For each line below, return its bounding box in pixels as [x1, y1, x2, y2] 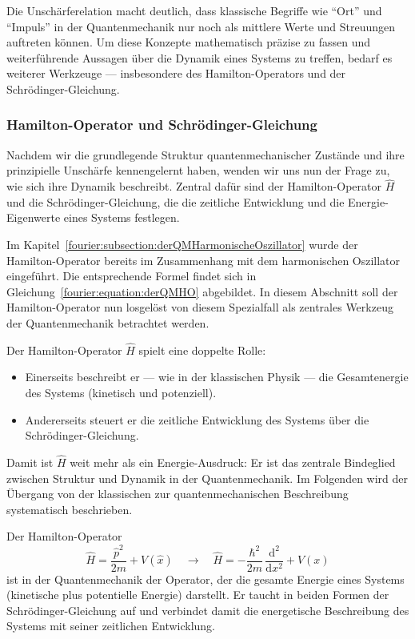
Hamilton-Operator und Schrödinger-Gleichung [6, 115, 317, 135]
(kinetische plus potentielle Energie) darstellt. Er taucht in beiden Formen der [6, 586, 389, 603]
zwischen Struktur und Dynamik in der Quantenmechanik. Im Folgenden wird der [6, 469, 408, 486]
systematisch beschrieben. [6, 500, 133, 517]
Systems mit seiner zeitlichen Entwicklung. [6, 617, 216, 634]
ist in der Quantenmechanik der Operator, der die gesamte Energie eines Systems [6, 570, 405, 587]
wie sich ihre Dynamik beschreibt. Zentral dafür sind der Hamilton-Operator [6, 178, 381, 195]
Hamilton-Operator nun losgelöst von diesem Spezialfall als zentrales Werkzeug [6, 299, 393, 315]
